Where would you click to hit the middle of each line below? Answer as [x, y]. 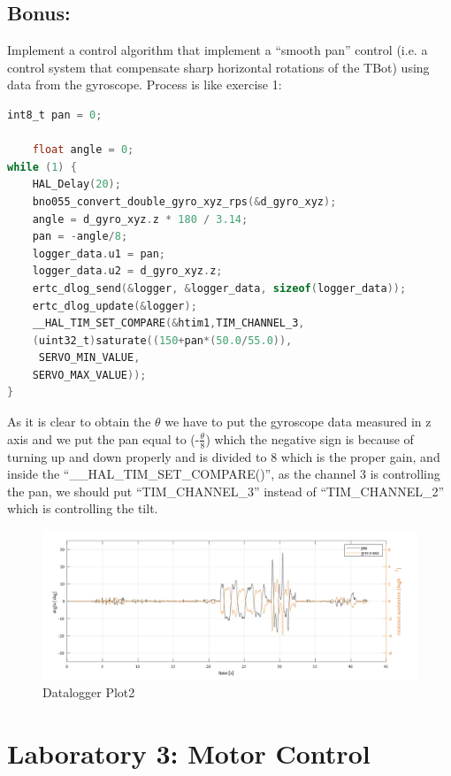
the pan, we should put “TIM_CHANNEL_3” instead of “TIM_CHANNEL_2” [226, 491]
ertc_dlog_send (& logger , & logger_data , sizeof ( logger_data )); [219, 288]
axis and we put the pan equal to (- [103, 438]
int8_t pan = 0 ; [55, 115]
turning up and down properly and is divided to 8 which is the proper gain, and [224, 456]
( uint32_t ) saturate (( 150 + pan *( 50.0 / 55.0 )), [162, 340]
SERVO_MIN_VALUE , [89, 358]
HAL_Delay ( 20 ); [76, 184]
